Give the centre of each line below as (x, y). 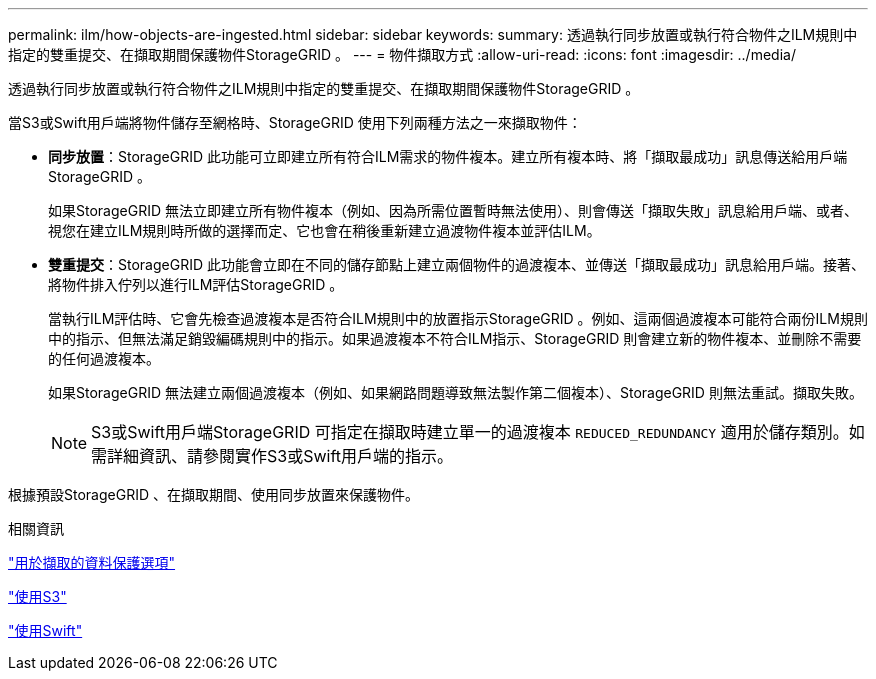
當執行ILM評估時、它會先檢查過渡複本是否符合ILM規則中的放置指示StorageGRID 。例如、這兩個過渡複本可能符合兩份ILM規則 (458, 318)
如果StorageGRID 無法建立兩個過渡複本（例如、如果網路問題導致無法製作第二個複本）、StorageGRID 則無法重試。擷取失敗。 (455, 392)
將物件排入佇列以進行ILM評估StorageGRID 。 (196, 284)
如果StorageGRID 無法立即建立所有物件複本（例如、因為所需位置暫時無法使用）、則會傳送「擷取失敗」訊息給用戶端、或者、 (453, 210)
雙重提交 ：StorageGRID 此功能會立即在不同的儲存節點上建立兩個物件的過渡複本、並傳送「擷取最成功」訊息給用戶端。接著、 (456, 264)
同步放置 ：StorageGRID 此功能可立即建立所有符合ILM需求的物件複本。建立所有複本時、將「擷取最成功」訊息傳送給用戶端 (448, 156)
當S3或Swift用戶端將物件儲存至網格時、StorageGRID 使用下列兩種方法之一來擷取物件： (295, 122)
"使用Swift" (45, 630)
